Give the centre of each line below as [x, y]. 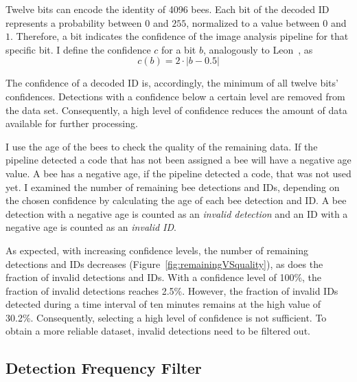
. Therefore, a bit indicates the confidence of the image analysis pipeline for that [180, 36]
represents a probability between [74, 22]
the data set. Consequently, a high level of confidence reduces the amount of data [176, 110]
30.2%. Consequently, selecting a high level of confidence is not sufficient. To [166, 317]
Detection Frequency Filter [104, 368]
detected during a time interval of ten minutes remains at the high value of [163, 304]
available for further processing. [72, 123]
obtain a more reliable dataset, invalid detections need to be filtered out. [158, 331]
